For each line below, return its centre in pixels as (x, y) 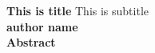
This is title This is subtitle (78, 10)
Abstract (31, 42)
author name (42, 26)
